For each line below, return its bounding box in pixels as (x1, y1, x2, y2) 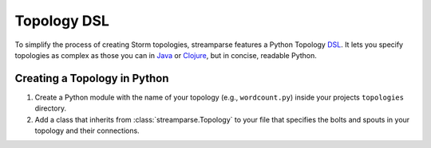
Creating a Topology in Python (14, 72, 169, 85)
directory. (34, 103, 67, 113)
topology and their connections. (34, 126, 140, 135)
